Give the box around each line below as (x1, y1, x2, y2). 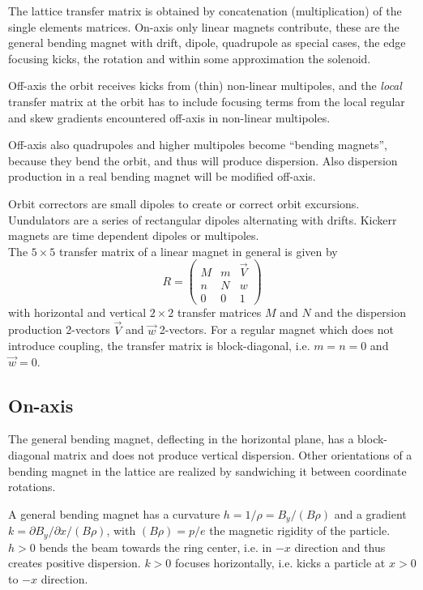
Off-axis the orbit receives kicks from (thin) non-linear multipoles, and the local (8, 77, 402, 94)
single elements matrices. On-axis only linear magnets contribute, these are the (8, 18, 399, 35)
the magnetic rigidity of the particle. (209, 522, 391, 539)
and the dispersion (314, 303, 406, 320)
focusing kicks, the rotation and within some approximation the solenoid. (8, 49, 371, 66)
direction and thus (294, 538, 386, 555)
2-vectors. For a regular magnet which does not (159, 321, 394, 338)
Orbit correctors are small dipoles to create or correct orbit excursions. (8, 195, 360, 212)
